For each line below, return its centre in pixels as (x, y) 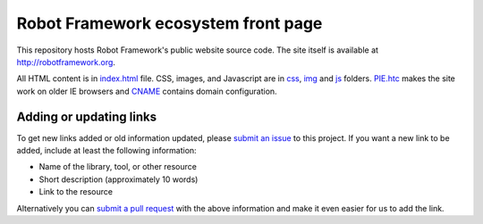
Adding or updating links (86, 116)
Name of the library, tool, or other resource (118, 167)
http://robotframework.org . (66, 62)
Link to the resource (76, 192)
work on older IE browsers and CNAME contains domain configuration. (147, 91)
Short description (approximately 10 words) (119, 179)
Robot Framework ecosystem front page (169, 23)
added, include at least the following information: (106, 151)
